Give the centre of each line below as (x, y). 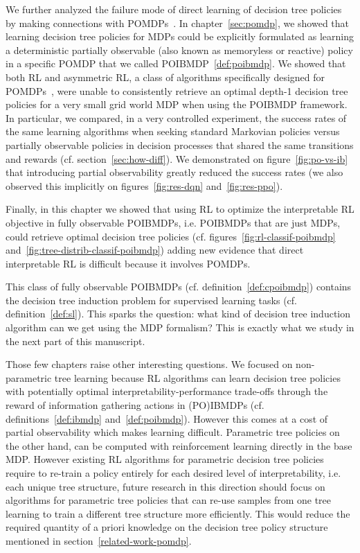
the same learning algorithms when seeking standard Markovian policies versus (173, 131)
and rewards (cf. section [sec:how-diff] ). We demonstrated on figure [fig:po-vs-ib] (177, 158)
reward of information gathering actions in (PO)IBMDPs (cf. (135, 405)
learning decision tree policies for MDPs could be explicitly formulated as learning (180, 36)
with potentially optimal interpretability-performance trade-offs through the (167, 391)
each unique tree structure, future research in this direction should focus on (165, 486)
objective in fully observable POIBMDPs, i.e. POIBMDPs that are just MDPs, (173, 222)
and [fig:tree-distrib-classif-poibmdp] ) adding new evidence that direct (155, 250)
